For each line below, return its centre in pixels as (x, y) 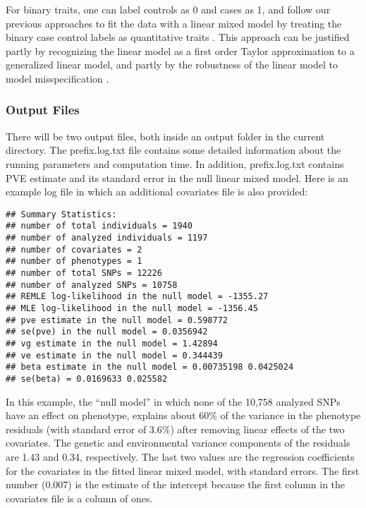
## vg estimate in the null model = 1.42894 (112, 343)
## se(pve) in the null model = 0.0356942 (107, 332)
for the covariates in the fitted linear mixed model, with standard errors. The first (183, 470)
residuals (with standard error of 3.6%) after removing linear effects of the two (175, 429)
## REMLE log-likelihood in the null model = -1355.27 (137, 297)
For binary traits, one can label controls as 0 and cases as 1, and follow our (168, 9)
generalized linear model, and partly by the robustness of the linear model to (172, 65)
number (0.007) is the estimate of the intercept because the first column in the (176, 484)
